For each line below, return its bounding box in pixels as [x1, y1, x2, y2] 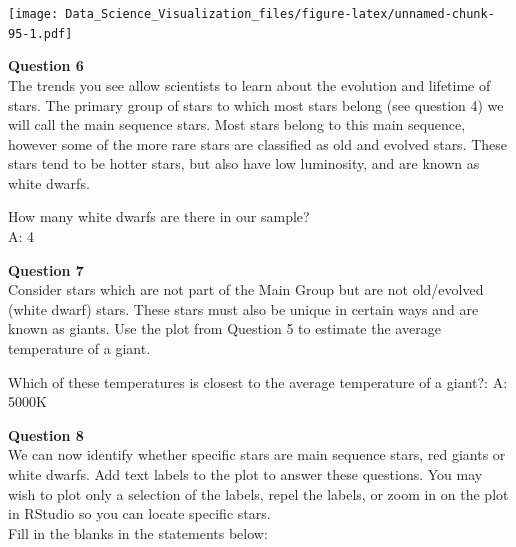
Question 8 [8, 424, 84, 445]
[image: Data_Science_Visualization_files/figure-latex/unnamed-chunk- [8, 7, 495, 21]
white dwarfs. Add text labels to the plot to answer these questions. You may [8, 464, 483, 484]
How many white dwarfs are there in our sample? [8, 206, 310, 227]
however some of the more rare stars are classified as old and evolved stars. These [8, 133, 508, 154]
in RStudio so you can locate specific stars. [8, 503, 271, 524]
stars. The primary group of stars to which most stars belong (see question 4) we [8, 94, 504, 115]
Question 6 [8, 55, 84, 76]
